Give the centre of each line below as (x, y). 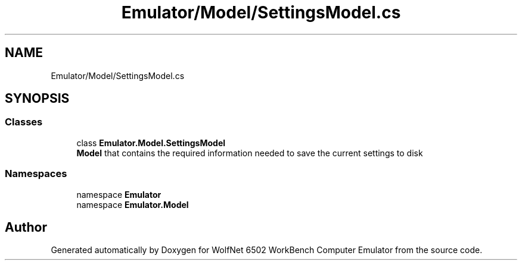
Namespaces (36, 174)
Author (26, 227)
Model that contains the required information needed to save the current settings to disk (250, 153)
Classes (24, 122)
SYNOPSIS (37, 99)
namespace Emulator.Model (133, 204)
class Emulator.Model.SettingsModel (151, 143)
